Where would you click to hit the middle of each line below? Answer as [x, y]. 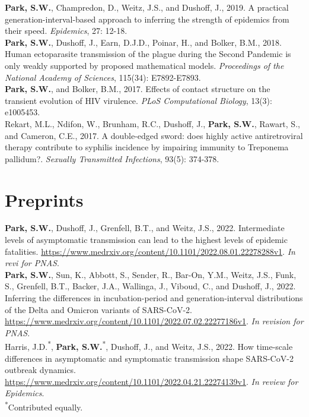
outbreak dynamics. [40, 370]
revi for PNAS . [32, 263]
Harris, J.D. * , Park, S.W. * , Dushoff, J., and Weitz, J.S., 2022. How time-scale [149, 346]
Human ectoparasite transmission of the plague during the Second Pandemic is [148, 54]
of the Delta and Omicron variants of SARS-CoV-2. [98, 309]
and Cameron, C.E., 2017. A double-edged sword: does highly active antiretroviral [154, 135]
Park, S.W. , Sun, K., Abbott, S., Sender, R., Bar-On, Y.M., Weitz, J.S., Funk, [151, 274]
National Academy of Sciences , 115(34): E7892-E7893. [103, 77]
